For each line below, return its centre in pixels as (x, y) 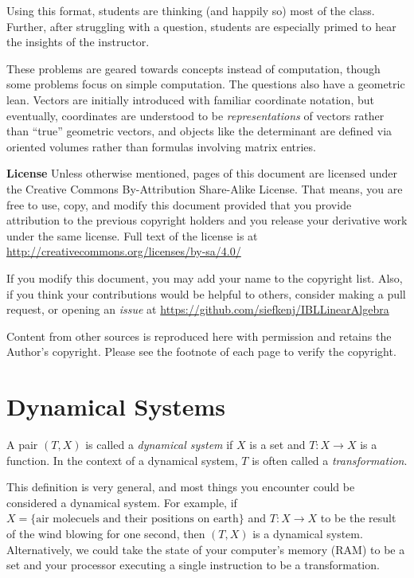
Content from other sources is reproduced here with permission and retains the (199, 336)
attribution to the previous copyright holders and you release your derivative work (207, 220)
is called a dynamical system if (159, 444)
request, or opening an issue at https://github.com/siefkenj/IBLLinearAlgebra (198, 309)
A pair (22, 444)
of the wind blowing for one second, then (106, 533)
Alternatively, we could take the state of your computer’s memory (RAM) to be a (206, 549)
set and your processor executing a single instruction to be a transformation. (193, 565)
